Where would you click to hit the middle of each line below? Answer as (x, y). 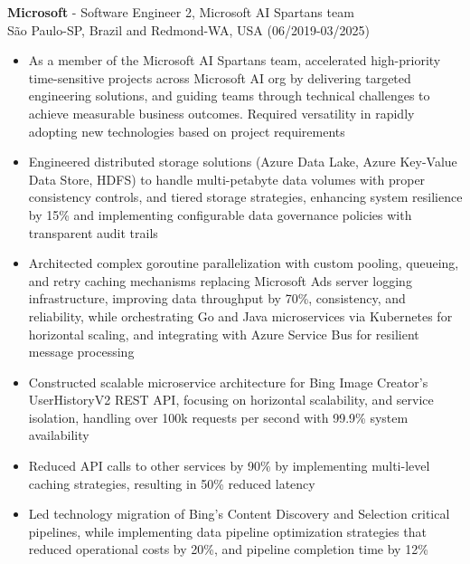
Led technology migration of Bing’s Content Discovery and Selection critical (239, 514)
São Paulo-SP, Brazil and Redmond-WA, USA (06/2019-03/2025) (189, 29)
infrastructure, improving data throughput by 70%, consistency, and (217, 298)
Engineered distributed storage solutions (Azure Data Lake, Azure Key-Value (243, 162)
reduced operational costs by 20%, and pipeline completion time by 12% (228, 549)
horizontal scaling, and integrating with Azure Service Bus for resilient (224, 334)
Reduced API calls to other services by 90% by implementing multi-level (229, 466)
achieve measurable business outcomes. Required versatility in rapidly (221, 113)
